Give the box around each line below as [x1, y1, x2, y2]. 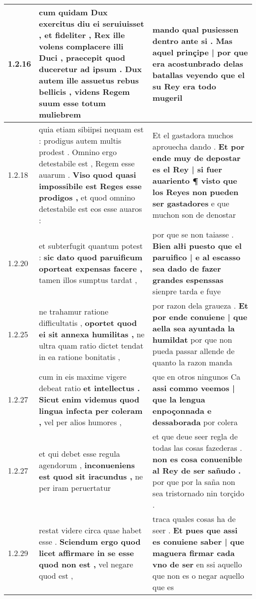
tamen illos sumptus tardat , [39, 274, 137, 285]
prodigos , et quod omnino [39, 192, 135, 203]
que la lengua [152, 394, 205, 405]
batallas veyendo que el [152, 69, 245, 80]
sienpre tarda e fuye [152, 285, 221, 297]
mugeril [152, 91, 183, 103]
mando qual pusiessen [152, 23, 239, 35]
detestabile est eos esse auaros [39, 203, 142, 214]
